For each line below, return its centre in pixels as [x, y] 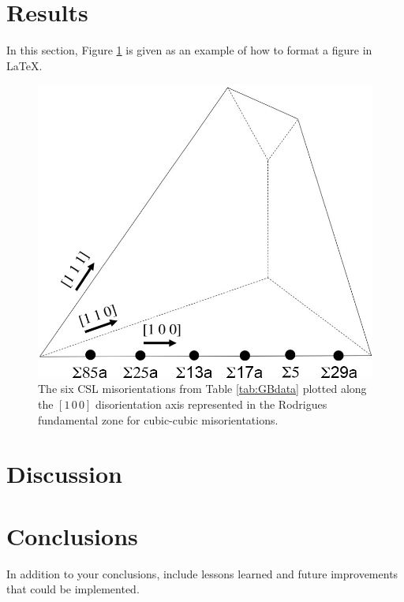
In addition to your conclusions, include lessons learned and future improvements [202, 573]
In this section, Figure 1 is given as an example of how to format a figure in [189, 50]
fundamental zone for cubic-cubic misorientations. [158, 419]
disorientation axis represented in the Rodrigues [211, 404]
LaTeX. [24, 65]
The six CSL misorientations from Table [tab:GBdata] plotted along [202, 389]
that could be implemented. [73, 589]
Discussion [64, 474]
